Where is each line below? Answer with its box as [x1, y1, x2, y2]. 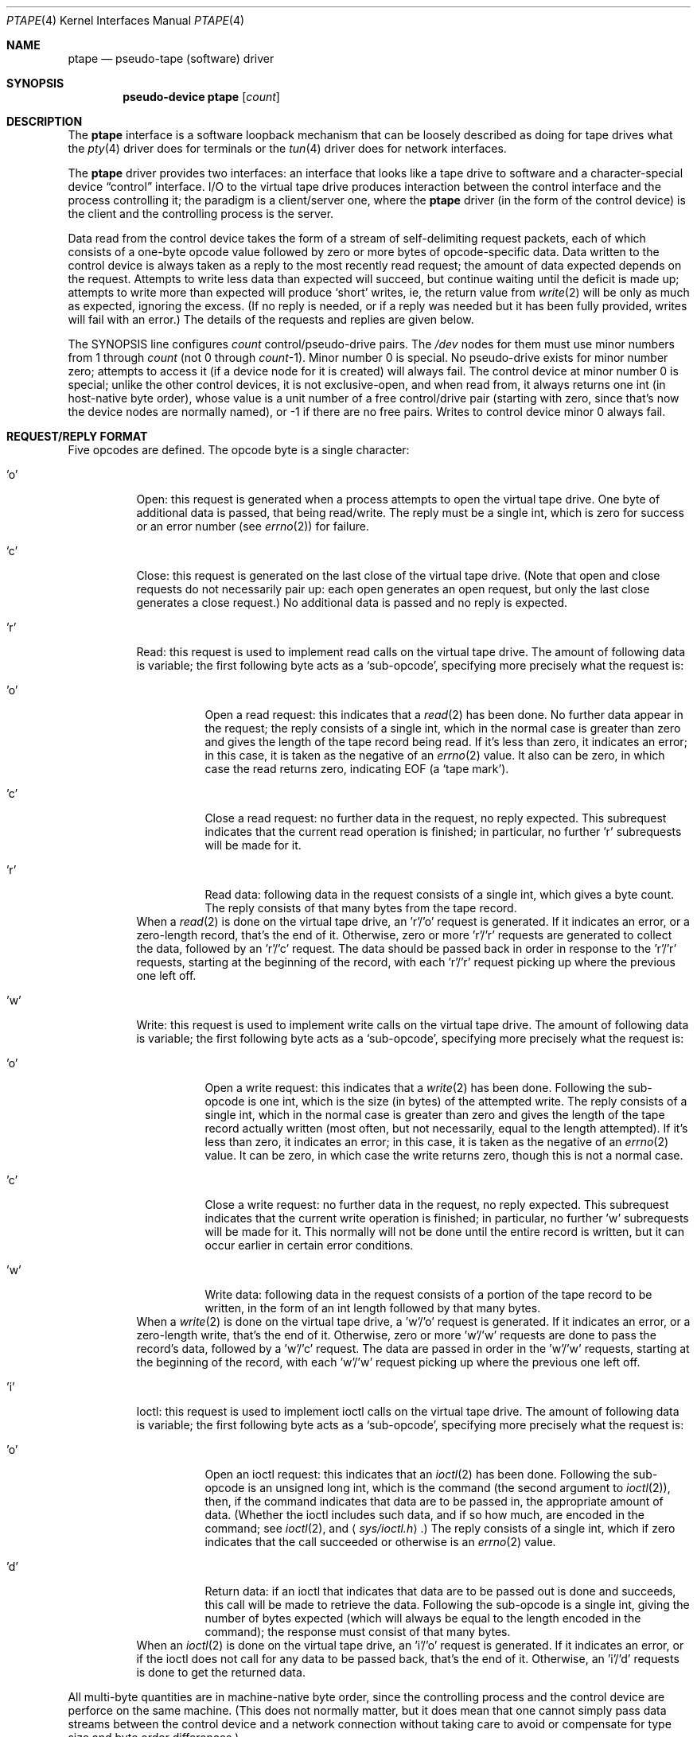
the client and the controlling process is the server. [68, 207, 334, 220]
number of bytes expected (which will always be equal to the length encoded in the [204, 1611, 641, 1625]
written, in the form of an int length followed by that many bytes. [204, 1301, 541, 1315]
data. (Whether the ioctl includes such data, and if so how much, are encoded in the [204, 1508, 644, 1521]
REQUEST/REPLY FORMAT [6, 429, 148, 443]
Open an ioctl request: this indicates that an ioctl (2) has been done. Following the [204, 1467, 630, 1481]
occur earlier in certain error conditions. [204, 1238, 414, 1252]
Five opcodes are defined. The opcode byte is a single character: [68, 443, 410, 457]
